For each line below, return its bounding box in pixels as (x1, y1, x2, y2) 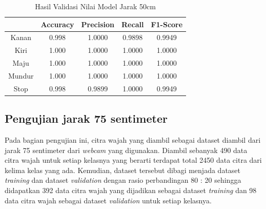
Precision (81, 18, 115, 29)
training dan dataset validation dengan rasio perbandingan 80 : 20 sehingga (5, 175, 241, 185)
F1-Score (151, 18, 183, 29)
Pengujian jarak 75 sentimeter (5, 110, 168, 126)
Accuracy (40, 18, 74, 29)
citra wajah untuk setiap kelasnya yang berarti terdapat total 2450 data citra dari (5, 155, 262, 165)
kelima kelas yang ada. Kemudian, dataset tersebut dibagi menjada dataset (5, 164, 241, 175)
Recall (121, 18, 144, 29)
